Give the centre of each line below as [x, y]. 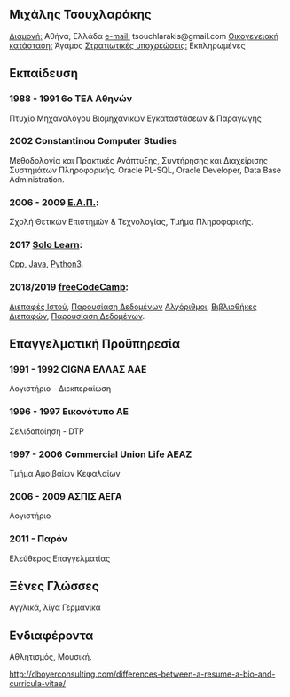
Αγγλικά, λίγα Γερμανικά [55, 607]
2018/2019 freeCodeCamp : [69, 287]
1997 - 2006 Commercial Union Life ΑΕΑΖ [101, 454]
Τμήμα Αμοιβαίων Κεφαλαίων [65, 473]
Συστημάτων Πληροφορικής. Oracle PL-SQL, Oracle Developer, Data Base [145, 170]
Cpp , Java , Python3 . [47, 264]
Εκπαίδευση [43, 73]
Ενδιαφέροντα [51, 635]
